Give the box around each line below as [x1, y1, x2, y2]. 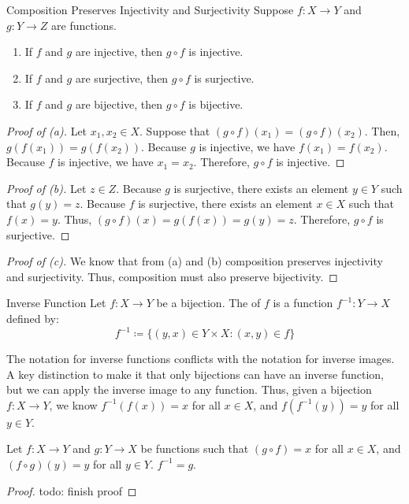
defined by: [6, 309, 59, 326]
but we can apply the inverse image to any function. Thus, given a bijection [6, 381, 372, 398]
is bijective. [188, 96, 244, 113]
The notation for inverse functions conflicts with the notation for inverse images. [6, 350, 395, 366]
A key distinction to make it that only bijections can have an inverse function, [6, 365, 384, 382]
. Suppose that [139, 122, 210, 139]
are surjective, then [75, 69, 169, 86]
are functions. [51, 17, 117, 33]
